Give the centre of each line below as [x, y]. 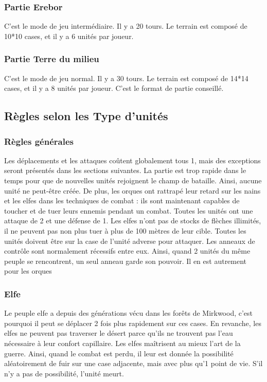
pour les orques [28, 271]
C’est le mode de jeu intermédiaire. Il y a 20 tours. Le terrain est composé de [126, 26]
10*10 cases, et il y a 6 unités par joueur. [69, 36]
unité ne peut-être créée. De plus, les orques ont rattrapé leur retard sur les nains [132, 190]
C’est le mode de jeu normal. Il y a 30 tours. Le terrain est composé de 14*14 [126, 78]
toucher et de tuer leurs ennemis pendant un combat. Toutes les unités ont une [129, 210]
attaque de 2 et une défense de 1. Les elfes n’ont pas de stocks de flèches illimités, [133, 221]
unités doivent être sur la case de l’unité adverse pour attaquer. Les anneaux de [130, 241]
